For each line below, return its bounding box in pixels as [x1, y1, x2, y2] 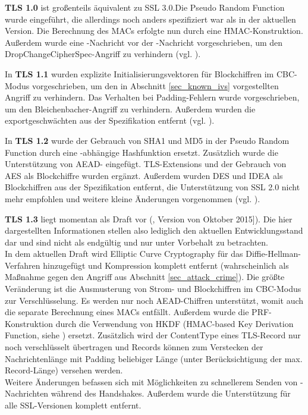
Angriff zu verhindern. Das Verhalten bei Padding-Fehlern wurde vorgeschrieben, [5, 91, 300, 103]
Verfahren [5, 259, 40, 271]
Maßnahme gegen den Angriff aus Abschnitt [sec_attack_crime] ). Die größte [5, 271, 285, 283]
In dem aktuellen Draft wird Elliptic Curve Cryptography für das [5, 247, 243, 260]
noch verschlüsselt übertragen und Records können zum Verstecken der [5, 341, 263, 353]
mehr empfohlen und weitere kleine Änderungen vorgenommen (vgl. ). [5, 192, 260, 205]
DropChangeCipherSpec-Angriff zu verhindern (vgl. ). [5, 48, 201, 60]
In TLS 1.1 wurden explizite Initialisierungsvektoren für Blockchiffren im [5, 67, 274, 80]
